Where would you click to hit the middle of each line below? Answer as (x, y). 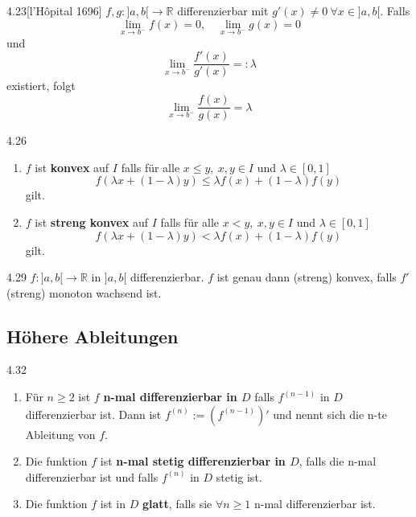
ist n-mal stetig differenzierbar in (193, 461)
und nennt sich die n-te (330, 414)
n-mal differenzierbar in (170, 397)
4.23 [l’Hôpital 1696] (54, 10)
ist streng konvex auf (92, 222)
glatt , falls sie (177, 504)
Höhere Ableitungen (93, 336)
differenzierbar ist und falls (92, 476)
